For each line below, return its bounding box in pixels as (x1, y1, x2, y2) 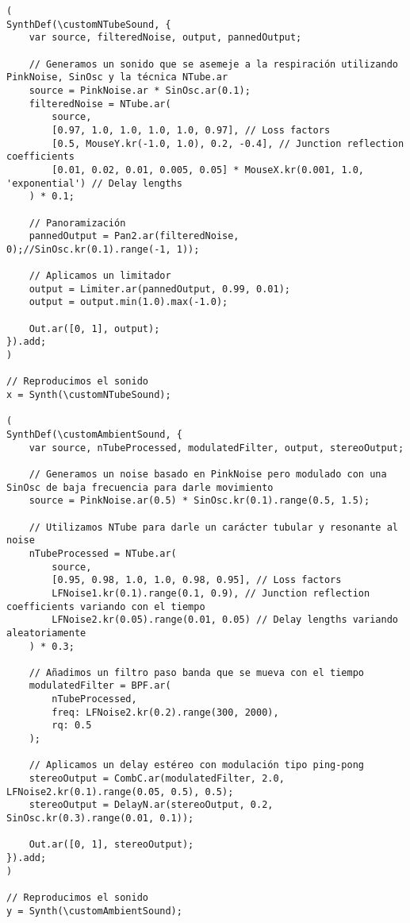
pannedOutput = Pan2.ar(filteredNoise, (29, 230, 239, 242)
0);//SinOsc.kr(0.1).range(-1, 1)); (6, 243, 200, 255)
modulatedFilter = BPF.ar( (29, 680, 171, 692)
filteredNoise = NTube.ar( (29, 98, 171, 110)
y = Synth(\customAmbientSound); (6, 905, 182, 917)
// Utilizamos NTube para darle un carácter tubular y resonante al (29, 521, 398, 533)
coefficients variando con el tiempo (6, 601, 205, 612)
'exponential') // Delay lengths (6, 177, 182, 189)
